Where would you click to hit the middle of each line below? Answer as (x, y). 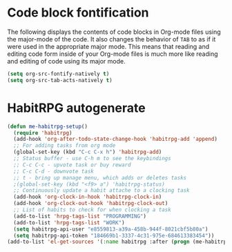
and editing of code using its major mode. (66, 61)
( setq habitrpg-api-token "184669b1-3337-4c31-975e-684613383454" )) (114, 235)
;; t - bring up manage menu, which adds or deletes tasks (100, 177)
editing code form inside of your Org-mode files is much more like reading (113, 54)
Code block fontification (78, 13)
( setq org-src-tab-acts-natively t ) (60, 80)
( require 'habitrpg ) (43, 133)
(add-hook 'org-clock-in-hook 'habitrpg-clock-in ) (88, 197)
